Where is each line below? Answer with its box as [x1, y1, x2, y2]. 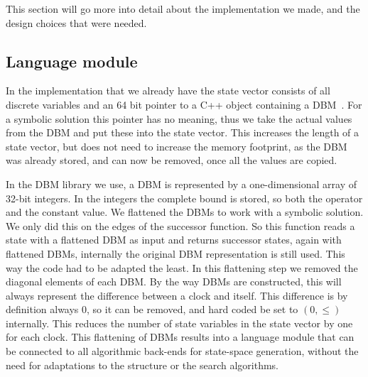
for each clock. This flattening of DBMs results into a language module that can [6, 329, 355, 344]
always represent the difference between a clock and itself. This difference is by [6, 288, 348, 302]
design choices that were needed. [6, 15, 147, 30]
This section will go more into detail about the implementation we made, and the [6, 1, 360, 16]
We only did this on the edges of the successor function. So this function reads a [6, 218, 355, 233]
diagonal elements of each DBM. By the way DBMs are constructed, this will [6, 274, 342, 289]
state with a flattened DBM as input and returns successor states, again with [6, 232, 342, 247]
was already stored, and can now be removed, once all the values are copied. [6, 153, 337, 168]
